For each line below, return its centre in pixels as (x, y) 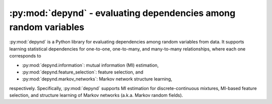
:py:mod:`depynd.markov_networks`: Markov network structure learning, (97, 79)
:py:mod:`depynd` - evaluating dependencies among (122, 13)
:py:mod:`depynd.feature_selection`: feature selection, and (83, 72)
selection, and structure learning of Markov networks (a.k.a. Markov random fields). (96, 95)
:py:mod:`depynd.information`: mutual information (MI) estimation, (90, 65)
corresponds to (25, 56)
